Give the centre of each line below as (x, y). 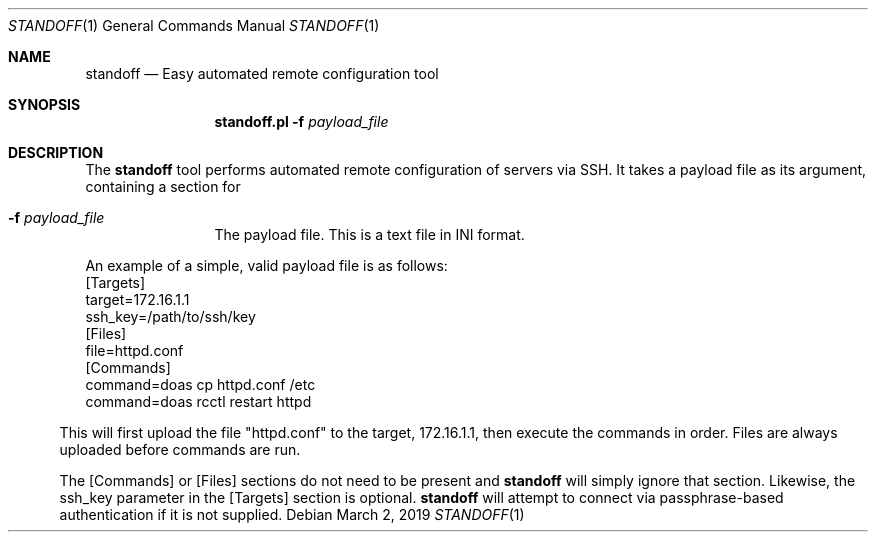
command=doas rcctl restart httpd (198, 401)
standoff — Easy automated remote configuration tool (262, 73)
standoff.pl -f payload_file (301, 121)
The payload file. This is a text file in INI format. (369, 234)
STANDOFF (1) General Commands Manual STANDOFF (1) (194, 25)
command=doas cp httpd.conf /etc (200, 384)
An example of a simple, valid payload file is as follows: (266, 265)
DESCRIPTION (56, 152)
